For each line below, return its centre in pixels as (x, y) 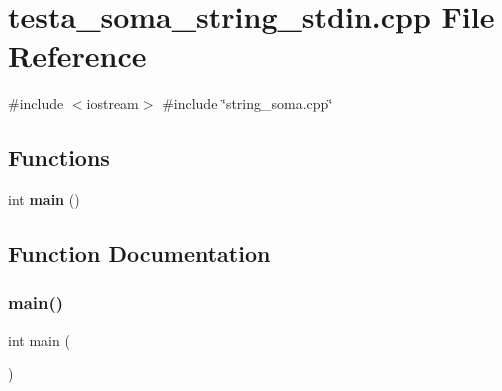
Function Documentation (139, 253)
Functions (59, 157)
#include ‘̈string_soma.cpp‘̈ (247, 103)
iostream (112, 103)
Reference (77, 55)
